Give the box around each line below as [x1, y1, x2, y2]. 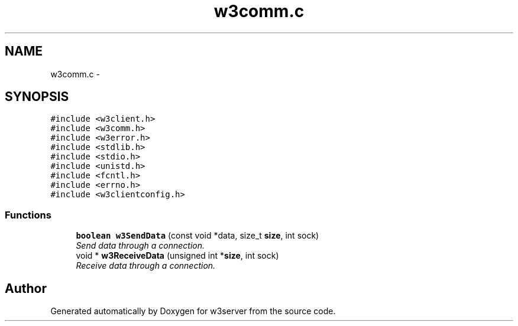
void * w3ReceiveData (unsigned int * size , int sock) [76, 250, 279, 261]
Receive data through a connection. [76, 260, 216, 271]
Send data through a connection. [76, 240, 205, 251]
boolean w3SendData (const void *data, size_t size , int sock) [76, 230, 319, 241]
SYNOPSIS [5, 89, 69, 105]
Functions [5, 208, 51, 221]
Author [5, 281, 47, 296]
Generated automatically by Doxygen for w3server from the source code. [50, 306, 336, 317]
